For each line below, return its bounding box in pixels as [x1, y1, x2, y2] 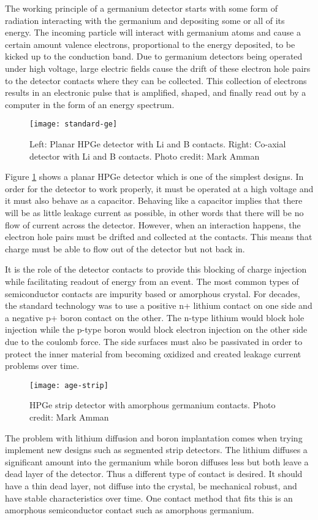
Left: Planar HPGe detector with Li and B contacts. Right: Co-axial [29, 138, 286, 150]
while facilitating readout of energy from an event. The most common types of [5, 274, 299, 287]
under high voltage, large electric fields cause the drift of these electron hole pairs [5, 61, 311, 74]
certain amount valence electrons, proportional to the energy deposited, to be [5, 37, 295, 50]
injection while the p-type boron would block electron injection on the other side [5, 323, 308, 336]
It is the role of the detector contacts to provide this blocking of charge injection [5, 263, 307, 276]
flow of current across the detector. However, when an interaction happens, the [5, 218, 301, 231]
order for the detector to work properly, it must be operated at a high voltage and [5, 182, 314, 195]
